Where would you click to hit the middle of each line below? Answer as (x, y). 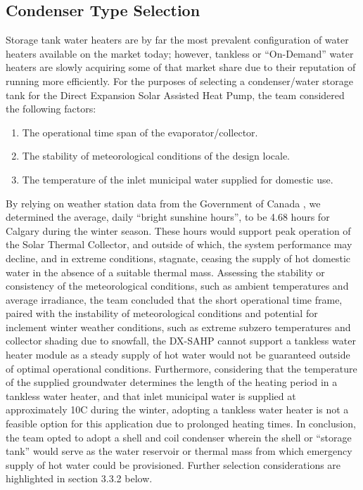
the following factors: (51, 109)
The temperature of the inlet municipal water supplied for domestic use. (178, 179)
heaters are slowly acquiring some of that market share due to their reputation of (181, 67)
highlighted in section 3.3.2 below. (79, 478)
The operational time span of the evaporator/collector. (140, 132)
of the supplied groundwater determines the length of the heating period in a (172, 382)
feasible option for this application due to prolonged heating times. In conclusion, (181, 424)
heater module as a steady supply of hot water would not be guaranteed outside (178, 355)
